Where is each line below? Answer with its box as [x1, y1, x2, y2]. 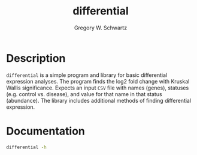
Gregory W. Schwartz [74, 24, 128, 31]
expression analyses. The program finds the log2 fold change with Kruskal [6, 77, 190, 85]
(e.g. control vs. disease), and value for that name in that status [6, 90, 163, 97]
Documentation [6, 124, 86, 138]
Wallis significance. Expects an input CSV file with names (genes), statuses [6, 84, 189, 91]
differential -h [6, 144, 47, 150]
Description [6, 51, 66, 65]
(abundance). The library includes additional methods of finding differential [6, 97, 192, 104]
